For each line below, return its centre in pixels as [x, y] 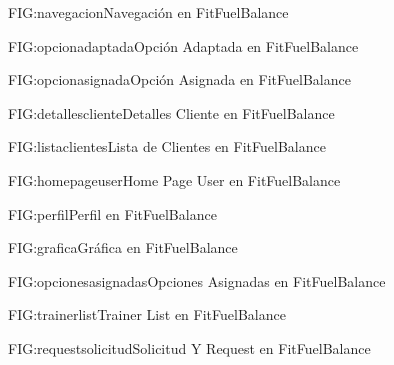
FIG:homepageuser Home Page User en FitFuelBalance [174, 179]
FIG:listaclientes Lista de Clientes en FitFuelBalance [167, 146]
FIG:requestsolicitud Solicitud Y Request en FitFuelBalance [189, 347]
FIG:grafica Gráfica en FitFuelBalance [123, 247]
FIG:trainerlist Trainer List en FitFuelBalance [147, 314]
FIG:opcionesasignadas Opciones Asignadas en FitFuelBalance [197, 280]
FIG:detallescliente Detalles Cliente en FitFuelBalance [171, 112]
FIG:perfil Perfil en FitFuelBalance [112, 213]
